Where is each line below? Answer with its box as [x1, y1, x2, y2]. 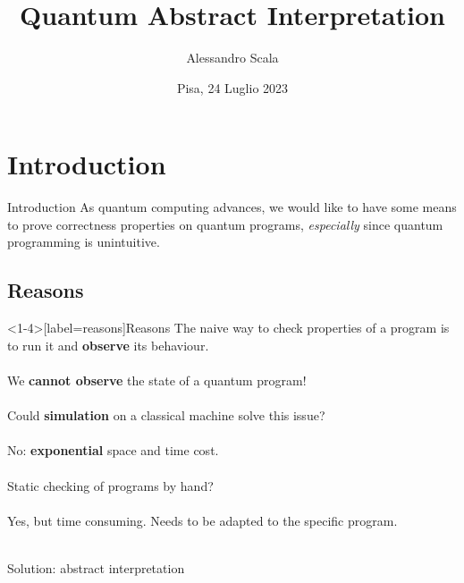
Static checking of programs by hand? [7, 476, 214, 494]
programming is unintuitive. [7, 232, 160, 251]
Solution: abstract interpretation [7, 558, 185, 577]
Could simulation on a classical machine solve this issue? [7, 406, 325, 425]
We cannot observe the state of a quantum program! [7, 371, 307, 390]
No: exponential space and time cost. [7, 441, 219, 460]
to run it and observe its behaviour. [7, 335, 209, 354]
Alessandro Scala [186, 48, 279, 67]
